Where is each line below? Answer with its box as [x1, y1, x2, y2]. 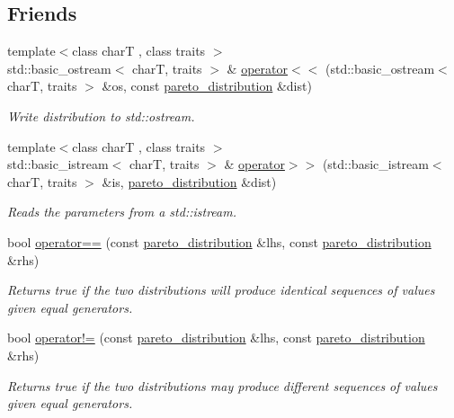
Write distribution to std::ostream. [7, 106, 195, 125]
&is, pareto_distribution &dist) [102, 172, 277, 191]
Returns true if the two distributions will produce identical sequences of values [7, 280, 435, 299]
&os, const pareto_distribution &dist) [102, 76, 312, 95]
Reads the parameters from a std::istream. [7, 202, 236, 221]
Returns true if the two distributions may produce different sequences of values [7, 376, 438, 395]
